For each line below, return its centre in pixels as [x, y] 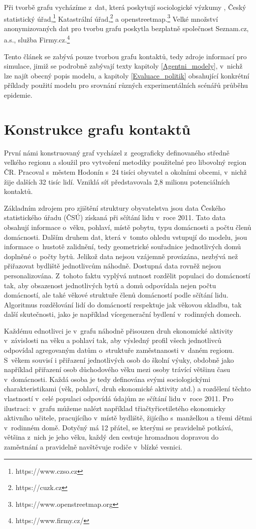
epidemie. [18, 95]
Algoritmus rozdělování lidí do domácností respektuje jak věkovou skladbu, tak [123, 304]
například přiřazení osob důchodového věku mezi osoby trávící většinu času [117, 369]
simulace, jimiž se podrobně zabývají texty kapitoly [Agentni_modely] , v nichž [123, 66]
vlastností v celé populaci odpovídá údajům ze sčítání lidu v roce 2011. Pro [119, 398]
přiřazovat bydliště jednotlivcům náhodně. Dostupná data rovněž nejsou [112, 266]
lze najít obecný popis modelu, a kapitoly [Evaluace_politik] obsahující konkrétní [127, 75]
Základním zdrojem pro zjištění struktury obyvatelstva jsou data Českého [115, 208]
